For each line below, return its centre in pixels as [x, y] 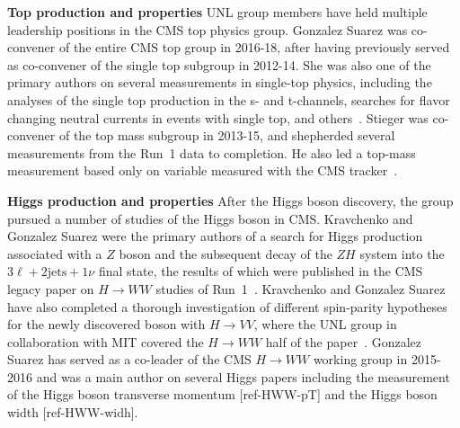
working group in [360, 359]
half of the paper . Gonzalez [344, 341]
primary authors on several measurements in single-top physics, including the [220, 82]
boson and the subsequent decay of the [226, 253]
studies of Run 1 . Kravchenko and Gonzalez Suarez [301, 288]
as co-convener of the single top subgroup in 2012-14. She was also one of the [219, 64]
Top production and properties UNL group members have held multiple [217, 12]
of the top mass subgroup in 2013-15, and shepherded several [227, 135]
